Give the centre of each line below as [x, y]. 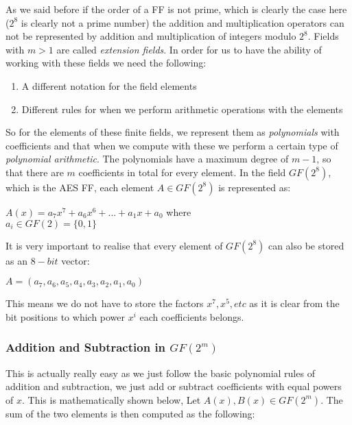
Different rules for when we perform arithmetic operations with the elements [182, 109]
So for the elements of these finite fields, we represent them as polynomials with [173, 132]
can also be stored [306, 245]
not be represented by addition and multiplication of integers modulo [151, 36]
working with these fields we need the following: [106, 63]
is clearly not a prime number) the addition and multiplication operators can [183, 22]
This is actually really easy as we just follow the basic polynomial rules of [160, 373]
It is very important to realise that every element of [114, 245]
